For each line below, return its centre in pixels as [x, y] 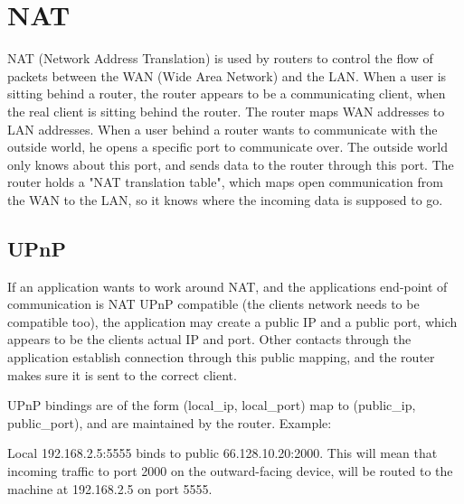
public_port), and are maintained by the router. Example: [170, 422]
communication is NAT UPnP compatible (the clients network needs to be [213, 304]
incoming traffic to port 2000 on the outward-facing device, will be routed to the [230, 471]
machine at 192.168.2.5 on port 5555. [110, 488]
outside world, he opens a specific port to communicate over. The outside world [227, 147]
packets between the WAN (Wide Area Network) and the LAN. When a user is [227, 75]
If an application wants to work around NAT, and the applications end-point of [227, 286]
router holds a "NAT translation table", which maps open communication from [225, 182]
